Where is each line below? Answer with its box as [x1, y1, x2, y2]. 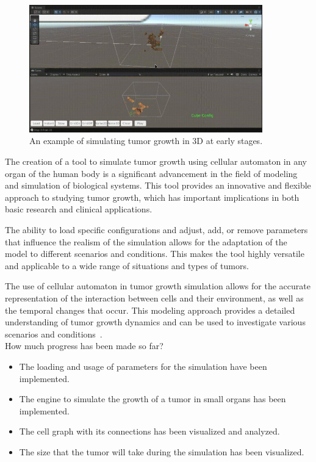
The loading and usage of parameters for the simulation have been [19, 359, 267, 372]
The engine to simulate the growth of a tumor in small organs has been [19, 392, 286, 405]
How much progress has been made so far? [5, 339, 163, 352]
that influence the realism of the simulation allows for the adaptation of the [5, 235, 287, 248]
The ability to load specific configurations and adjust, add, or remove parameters [5, 223, 308, 236]
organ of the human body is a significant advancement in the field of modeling [5, 167, 298, 179]
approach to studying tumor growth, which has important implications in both [5, 190, 300, 203]
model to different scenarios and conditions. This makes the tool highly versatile [5, 247, 304, 260]
